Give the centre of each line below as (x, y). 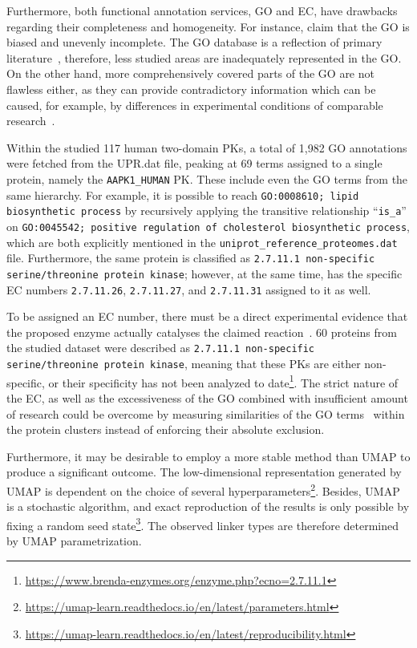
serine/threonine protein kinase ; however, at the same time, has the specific (204, 273)
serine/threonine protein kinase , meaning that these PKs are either (184, 364)
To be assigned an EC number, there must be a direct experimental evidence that (207, 316)
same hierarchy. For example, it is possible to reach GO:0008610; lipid (183, 194)
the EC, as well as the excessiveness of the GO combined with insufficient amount (207, 397)
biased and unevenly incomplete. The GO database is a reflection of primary (194, 42)
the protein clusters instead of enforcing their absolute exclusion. (166, 429)
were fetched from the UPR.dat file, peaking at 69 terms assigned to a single (194, 163)
